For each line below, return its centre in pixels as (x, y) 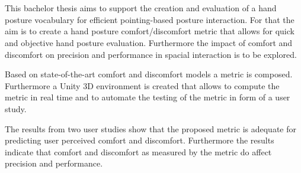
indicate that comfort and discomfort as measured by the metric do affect (138, 151)
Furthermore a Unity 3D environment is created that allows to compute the (142, 85)
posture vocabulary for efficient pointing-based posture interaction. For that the (150, 19)
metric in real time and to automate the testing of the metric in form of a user (148, 97)
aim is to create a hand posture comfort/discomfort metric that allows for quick (150, 31)
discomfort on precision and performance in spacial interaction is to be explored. (151, 54)
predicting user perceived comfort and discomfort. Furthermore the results (140, 140)
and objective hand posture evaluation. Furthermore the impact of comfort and (149, 42)
